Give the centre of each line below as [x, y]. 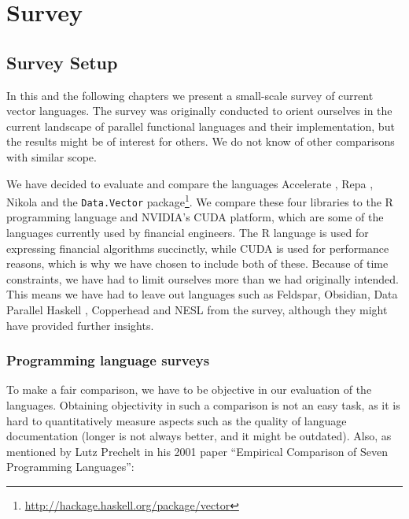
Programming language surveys [108, 360]
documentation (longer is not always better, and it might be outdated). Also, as [199, 436]
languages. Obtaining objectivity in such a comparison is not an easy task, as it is [203, 405]
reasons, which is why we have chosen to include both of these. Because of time [197, 263]
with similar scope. [52, 156]
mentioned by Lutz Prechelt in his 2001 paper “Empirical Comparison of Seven [197, 451]
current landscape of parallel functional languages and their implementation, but [201, 126]
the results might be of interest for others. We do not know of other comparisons [201, 141]
